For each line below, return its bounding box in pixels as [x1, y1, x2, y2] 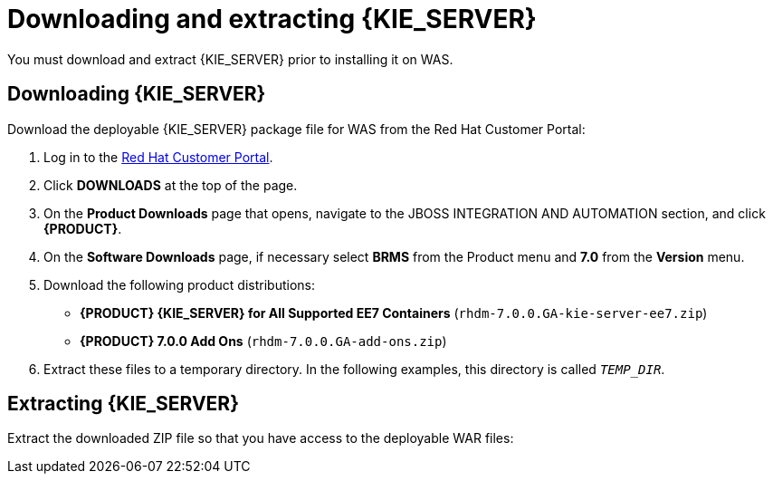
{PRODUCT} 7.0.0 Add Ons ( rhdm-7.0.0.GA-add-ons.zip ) [80, 332, 447, 349]
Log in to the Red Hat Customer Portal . [43, 149, 273, 165]
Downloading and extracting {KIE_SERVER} [7, 4, 537, 34]
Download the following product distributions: [43, 276, 315, 293]
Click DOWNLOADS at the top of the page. [43, 177, 298, 193]
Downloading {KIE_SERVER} [7, 82, 266, 106]
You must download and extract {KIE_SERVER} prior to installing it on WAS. [7, 51, 453, 67]
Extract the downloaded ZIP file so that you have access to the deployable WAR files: [7, 430, 514, 447]
